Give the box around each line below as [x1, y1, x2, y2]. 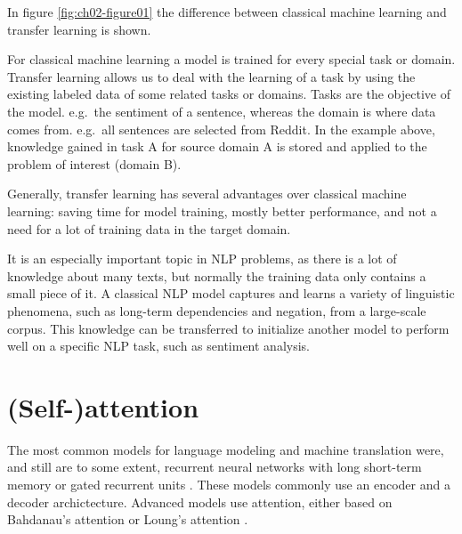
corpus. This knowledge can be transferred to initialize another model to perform [7, 319, 450, 337]
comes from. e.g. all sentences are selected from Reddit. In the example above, [7, 119, 435, 138]
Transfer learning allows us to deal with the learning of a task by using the [7, 67, 416, 85]
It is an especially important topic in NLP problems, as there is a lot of [7, 249, 397, 268]
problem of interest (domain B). [7, 154, 182, 173]
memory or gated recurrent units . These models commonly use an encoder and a [7, 475, 450, 493]
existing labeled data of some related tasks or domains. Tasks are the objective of [7, 85, 451, 103]
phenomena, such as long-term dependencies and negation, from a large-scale [7, 301, 426, 320]
